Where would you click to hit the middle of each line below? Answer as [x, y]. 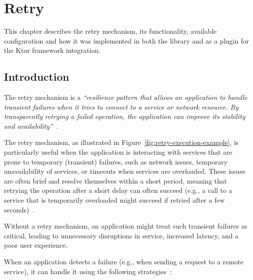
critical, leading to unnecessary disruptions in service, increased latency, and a [121, 235]
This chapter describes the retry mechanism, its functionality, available [110, 31]
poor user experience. [36, 245]
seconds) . [19, 209]
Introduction [37, 77]
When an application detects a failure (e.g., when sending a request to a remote [124, 262]
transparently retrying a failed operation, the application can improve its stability [125, 116]
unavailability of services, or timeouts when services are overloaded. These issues [125, 171]
